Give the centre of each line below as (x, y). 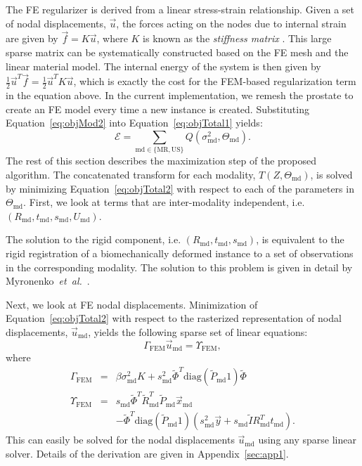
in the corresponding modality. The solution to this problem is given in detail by (179, 267)
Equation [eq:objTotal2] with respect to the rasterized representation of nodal (174, 318)
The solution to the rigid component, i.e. (93, 239)
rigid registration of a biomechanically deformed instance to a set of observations (180, 253)
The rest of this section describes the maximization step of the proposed (161, 161)
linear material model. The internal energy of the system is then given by (163, 66)
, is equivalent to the (300, 239)
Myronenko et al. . (48, 281)
